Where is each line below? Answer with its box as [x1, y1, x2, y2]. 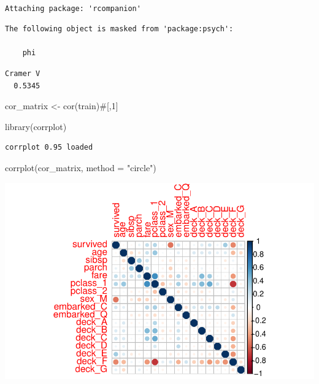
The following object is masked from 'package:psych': [5, 25, 234, 34]
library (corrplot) [5, 120, 67, 132]
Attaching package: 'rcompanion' [5, 4, 141, 13]
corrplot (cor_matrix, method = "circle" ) [5, 161, 156, 174]
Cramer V [5, 69, 40, 78]
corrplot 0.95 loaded [5, 143, 93, 152]
